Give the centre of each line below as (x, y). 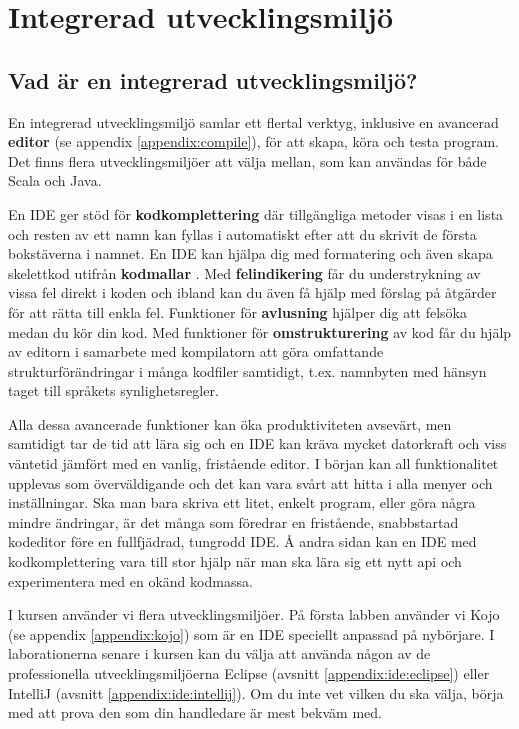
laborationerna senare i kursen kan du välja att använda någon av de (219, 653)
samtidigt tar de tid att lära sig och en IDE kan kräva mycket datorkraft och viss (257, 443)
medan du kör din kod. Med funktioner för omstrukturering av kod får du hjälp (260, 331)
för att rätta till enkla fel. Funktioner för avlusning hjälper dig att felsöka (237, 311)
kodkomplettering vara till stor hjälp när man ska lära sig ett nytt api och (235, 561)
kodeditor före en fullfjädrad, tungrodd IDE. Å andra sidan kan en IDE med (242, 541)
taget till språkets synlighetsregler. (113, 390)
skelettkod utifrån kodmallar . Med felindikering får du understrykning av (244, 272)
